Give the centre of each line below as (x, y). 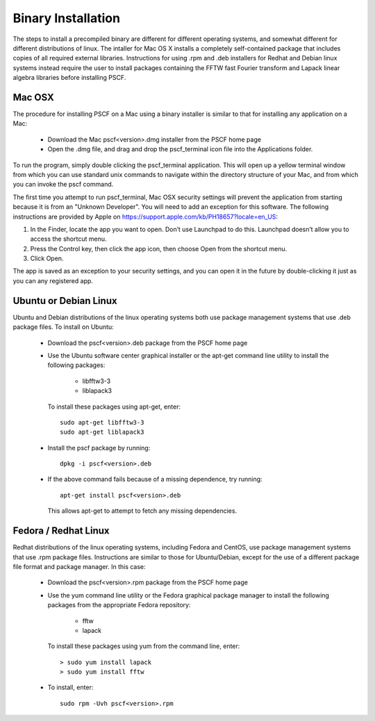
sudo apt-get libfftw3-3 (102, 422)
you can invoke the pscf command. (63, 185)
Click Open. (47, 258)
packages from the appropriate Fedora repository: (119, 605)
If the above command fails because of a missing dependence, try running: (155, 480)
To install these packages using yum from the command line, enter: (144, 646)
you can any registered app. (53, 280)
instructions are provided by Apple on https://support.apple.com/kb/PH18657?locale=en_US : (145, 217)
